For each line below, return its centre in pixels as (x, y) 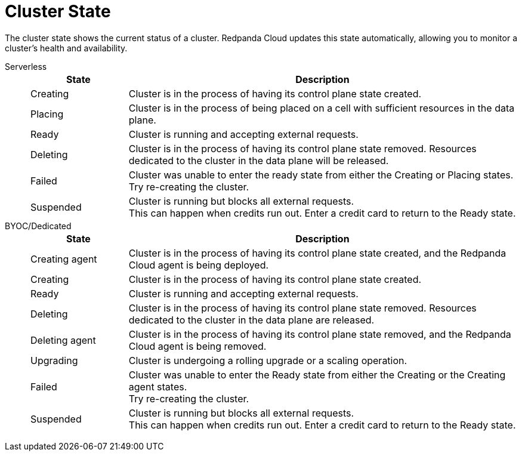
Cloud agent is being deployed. (199, 265)
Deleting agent (63, 340)
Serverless (26, 66)
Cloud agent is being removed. (197, 346)
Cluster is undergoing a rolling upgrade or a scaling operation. (268, 360)
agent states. (158, 386)
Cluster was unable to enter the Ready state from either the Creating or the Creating (317, 375)
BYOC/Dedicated (38, 226)
